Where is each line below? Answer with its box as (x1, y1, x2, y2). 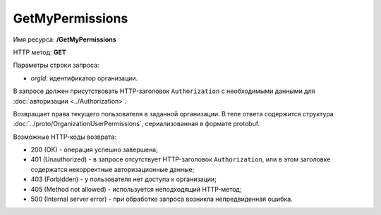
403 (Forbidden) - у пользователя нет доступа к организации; (30, 175, 217, 183)
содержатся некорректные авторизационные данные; (30, 165, 195, 173)
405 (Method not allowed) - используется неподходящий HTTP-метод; (30, 185, 242, 193)
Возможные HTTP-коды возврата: (13, 133, 116, 141)
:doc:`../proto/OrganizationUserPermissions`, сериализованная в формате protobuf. (13, 120, 260, 128)
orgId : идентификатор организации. (30, 74, 138, 82)
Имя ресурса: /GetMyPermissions (13, 35, 116, 44)
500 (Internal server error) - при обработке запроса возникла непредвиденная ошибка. (30, 195, 293, 204)
